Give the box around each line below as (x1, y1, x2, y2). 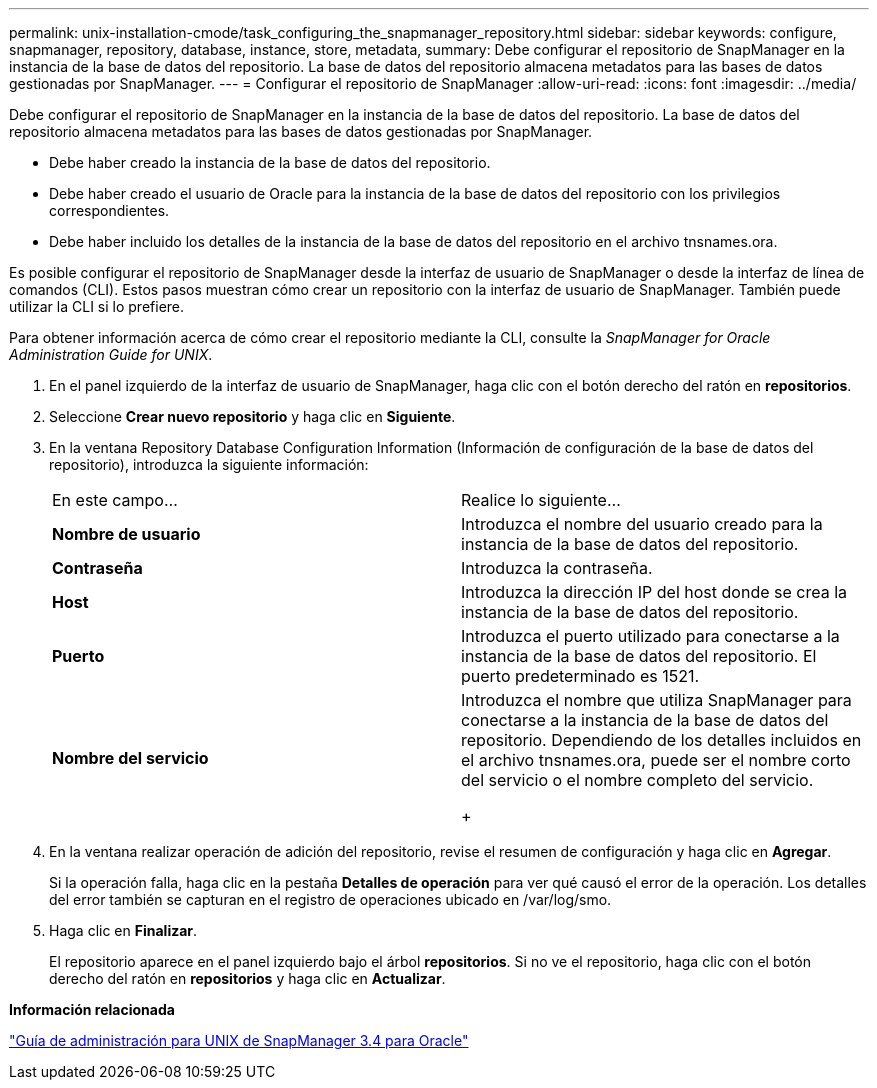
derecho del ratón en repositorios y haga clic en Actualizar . (49, 970, 446, 987)
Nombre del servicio (52, 748, 209, 768)
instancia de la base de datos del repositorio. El (461, 646, 817, 666)
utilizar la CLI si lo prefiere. (9, 298, 185, 315)
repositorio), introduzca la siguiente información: (49, 456, 369, 473)
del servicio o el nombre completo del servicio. (461, 770, 814, 790)
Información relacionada (9, 1001, 175, 1018)
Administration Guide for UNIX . (9, 346, 213, 363)
